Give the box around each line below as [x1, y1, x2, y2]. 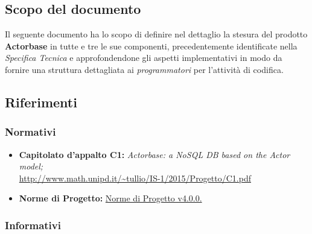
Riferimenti [5, 92, 77, 111]
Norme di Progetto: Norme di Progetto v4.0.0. [19, 192, 202, 204]
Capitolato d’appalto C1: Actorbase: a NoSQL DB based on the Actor [19, 148, 290, 160]
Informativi [5, 217, 61, 232]
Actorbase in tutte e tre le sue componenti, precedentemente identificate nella [5, 39, 298, 52]
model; [19, 160, 43, 172]
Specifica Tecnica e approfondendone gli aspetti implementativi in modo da [5, 51, 282, 64]
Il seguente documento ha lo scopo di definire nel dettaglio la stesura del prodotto [5, 28, 308, 40]
